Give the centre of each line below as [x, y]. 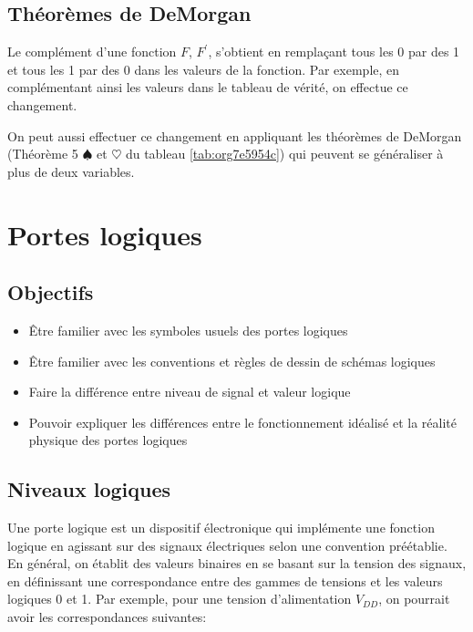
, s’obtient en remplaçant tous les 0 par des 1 [334, 52]
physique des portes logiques [108, 440]
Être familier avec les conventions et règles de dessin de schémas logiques [232, 361]
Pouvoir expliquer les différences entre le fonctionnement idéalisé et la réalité [242, 422]
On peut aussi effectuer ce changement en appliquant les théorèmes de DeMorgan [235, 135]
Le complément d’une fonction [92, 52]
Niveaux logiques [89, 489]
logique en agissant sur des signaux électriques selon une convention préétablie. [227, 545]
